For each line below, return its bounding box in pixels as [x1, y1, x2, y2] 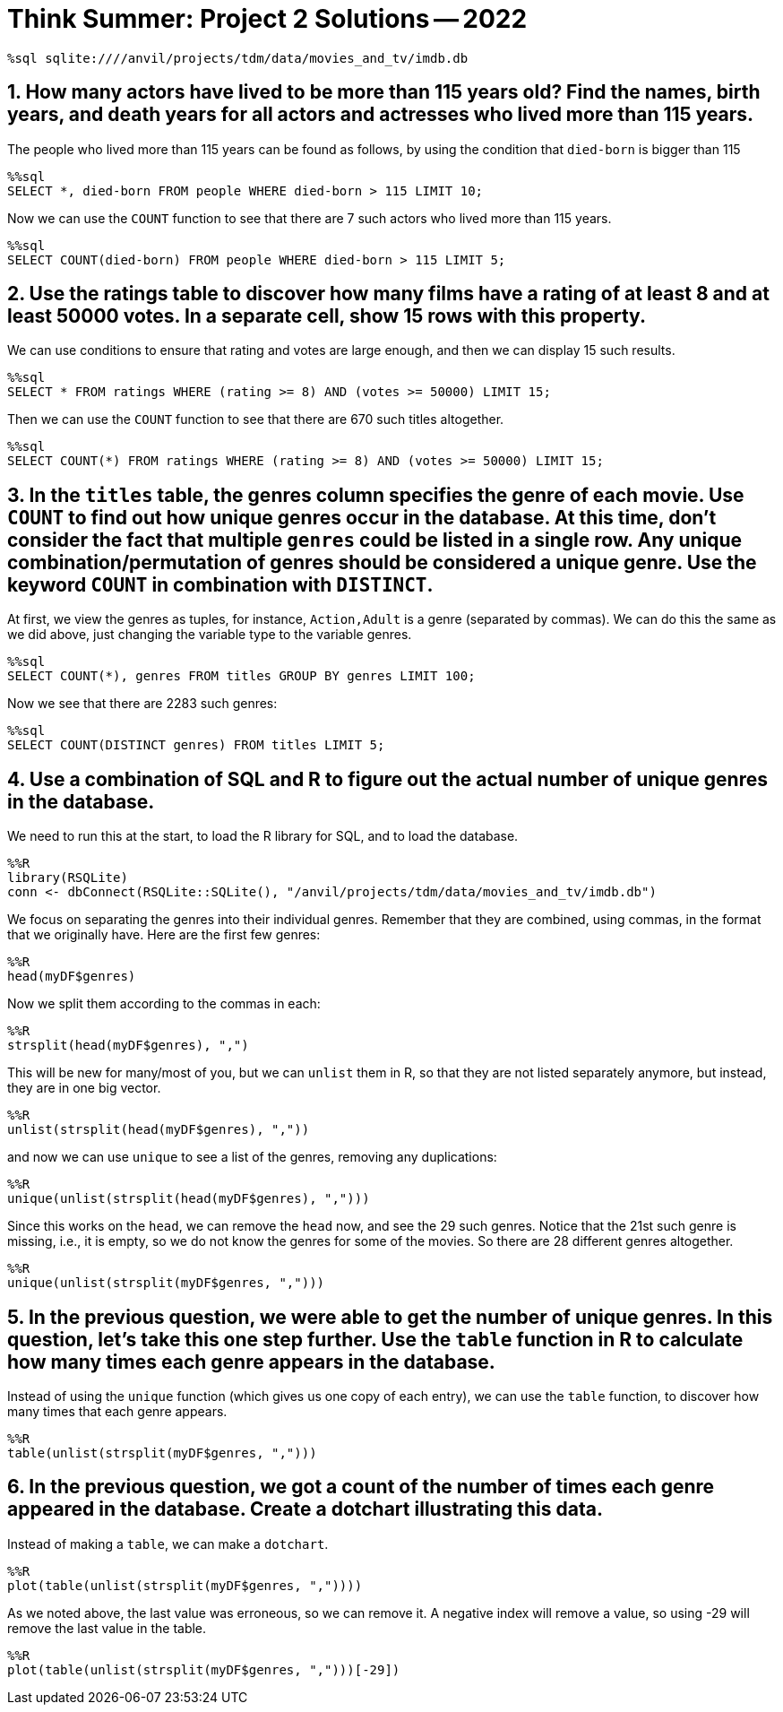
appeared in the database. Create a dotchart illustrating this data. [7, 1498, 603, 1521]
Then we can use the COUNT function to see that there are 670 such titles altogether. [7, 411, 504, 428]
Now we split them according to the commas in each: [7, 996, 321, 1012]
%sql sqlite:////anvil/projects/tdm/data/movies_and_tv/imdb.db [7, 50, 469, 65]
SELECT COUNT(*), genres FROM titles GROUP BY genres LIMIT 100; [7, 669, 476, 684]
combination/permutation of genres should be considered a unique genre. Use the [7, 550, 757, 574]
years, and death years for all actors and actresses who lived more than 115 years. [7, 103, 754, 126]
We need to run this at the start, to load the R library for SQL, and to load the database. [7, 828, 519, 844]
